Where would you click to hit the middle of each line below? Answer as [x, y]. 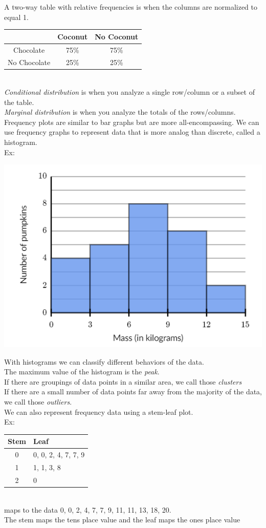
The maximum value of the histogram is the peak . [82, 372]
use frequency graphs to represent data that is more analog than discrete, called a [132, 132]
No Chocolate [29, 62]
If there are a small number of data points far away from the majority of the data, [133, 392]
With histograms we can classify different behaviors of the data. [104, 361]
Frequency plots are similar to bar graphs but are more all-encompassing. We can [132, 122]
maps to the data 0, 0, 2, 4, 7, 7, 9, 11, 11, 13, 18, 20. [88, 509]
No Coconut [117, 36]
